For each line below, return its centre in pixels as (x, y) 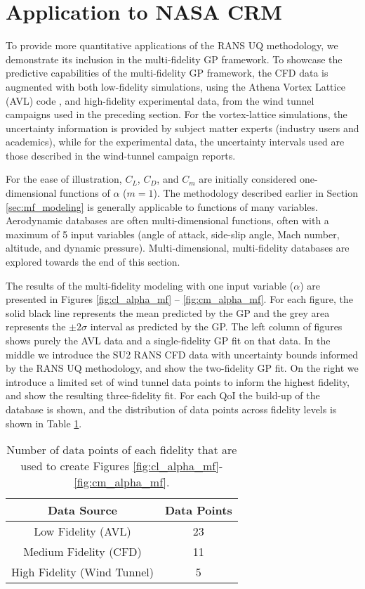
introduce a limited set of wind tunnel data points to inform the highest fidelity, (178, 381)
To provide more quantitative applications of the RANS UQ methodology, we (172, 45)
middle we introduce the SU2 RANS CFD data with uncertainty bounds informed (182, 354)
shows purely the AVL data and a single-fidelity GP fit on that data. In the (168, 340)
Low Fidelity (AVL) (82, 531)
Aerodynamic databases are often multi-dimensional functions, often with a (167, 220)
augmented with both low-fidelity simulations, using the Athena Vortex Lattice (175, 86)
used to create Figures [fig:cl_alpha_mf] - (122, 466)
